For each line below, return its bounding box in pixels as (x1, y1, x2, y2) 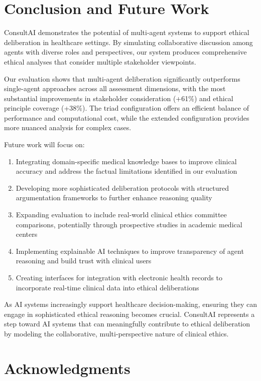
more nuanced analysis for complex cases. (4, 122, 132, 133)
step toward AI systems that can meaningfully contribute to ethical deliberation (4, 318, 250, 329)
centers (16, 229, 38, 239)
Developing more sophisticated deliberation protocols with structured (16, 182, 229, 193)
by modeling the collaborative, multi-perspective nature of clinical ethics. (4, 328, 229, 338)
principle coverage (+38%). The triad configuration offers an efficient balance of (4, 103, 249, 113)
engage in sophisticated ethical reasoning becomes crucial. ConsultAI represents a (4, 308, 255, 319)
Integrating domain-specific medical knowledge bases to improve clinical (16, 156, 237, 166)
